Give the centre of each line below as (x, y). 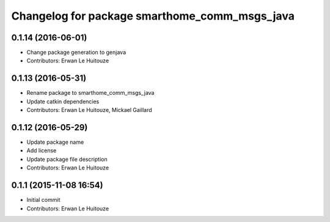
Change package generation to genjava (76, 53)
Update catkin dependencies (63, 102)
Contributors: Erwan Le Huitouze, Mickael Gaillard (89, 110)
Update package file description (67, 159)
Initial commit (43, 200)
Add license (42, 150)
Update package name (55, 142)
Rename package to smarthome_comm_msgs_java (90, 93)
